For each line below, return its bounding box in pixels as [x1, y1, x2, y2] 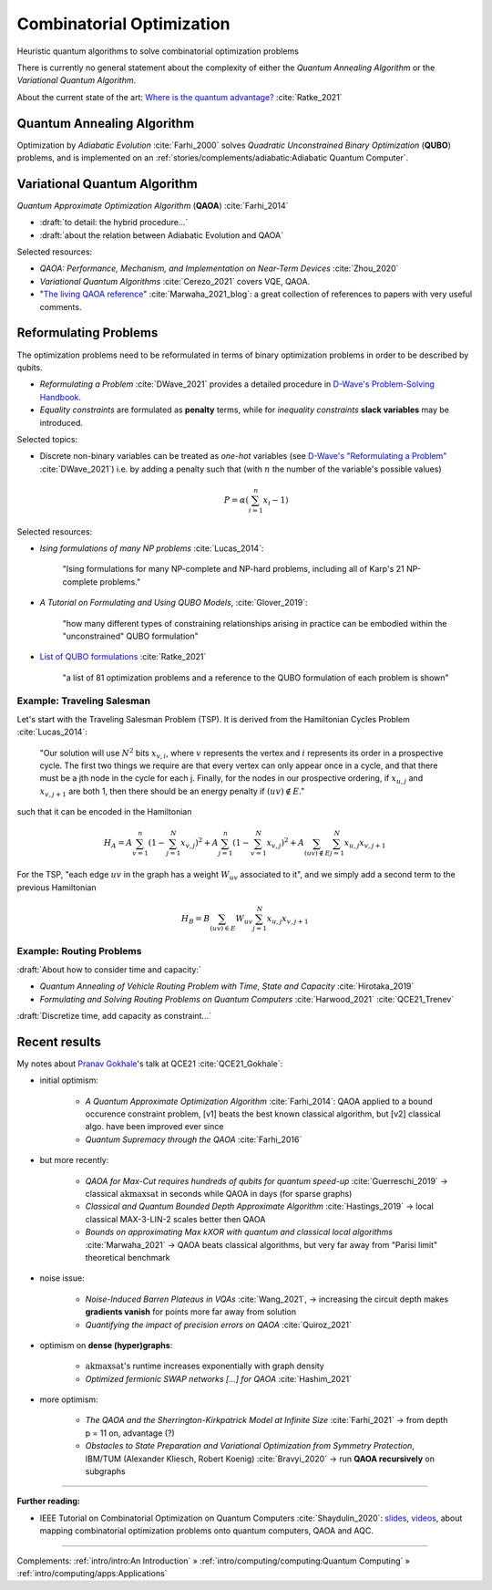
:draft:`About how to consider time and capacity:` [16, 963, 202, 975]
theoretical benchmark [85, 1252, 170, 1263]
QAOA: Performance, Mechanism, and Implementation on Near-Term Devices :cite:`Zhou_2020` [39, 263, 399, 274]
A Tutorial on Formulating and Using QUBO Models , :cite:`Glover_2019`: [39, 598, 309, 608]
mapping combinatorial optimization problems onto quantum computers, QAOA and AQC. [39, 1525, 374, 1536]
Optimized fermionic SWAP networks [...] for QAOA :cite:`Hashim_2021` [85, 1373, 353, 1384]
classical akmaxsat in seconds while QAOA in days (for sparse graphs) [85, 1188, 353, 1199]
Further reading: [16, 1496, 81, 1507]
